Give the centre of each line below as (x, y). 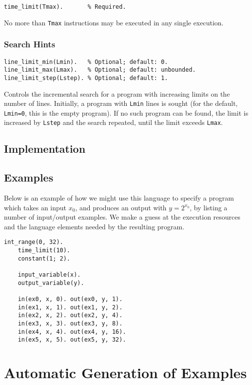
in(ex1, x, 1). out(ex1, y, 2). (70, 307)
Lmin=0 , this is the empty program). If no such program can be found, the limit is (126, 112)
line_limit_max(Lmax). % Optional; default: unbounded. (100, 70)
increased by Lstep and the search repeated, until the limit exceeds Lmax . (114, 122)
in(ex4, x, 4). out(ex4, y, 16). (72, 332)
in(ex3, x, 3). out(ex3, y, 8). (70, 323)
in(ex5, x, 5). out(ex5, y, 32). (72, 340)
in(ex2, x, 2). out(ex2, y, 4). (70, 315)
